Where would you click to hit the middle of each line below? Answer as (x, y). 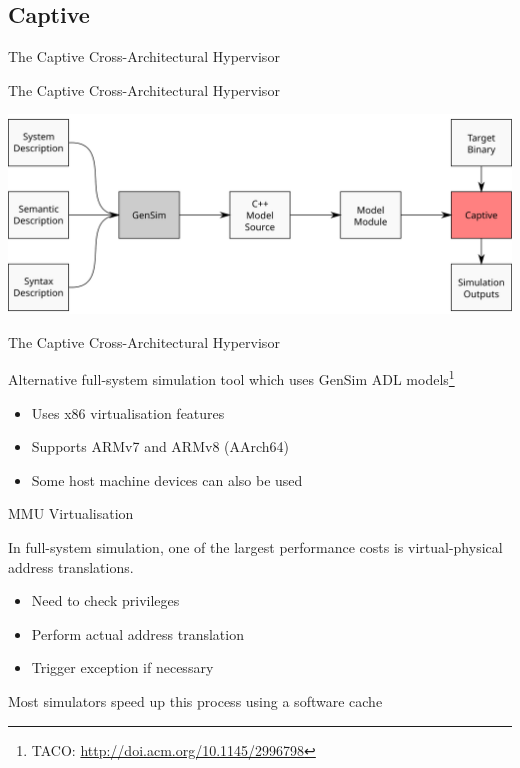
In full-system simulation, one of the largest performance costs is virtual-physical (255, 547)
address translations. (71, 566)
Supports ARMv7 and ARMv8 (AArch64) (160, 446)
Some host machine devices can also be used (167, 479)
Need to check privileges (105, 600)
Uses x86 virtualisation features (128, 412)
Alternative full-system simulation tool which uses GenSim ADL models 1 (231, 378)
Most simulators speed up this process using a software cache (195, 701)
